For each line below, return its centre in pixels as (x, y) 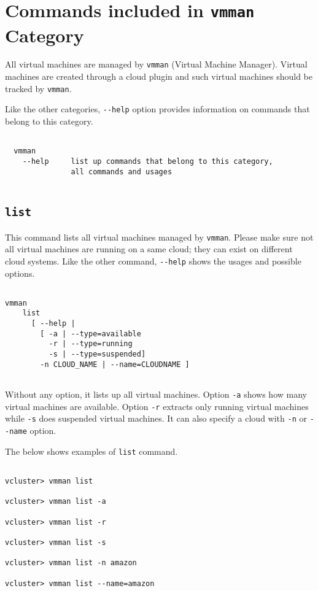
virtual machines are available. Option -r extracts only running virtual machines (157, 406)
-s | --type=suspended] (97, 354)
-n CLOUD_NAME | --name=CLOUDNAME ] (115, 364)
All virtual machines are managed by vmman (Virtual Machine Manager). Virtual (156, 64)
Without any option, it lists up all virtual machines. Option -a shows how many (156, 394)
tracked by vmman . (38, 88)
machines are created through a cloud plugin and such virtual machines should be (159, 76)
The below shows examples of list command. (91, 451)
